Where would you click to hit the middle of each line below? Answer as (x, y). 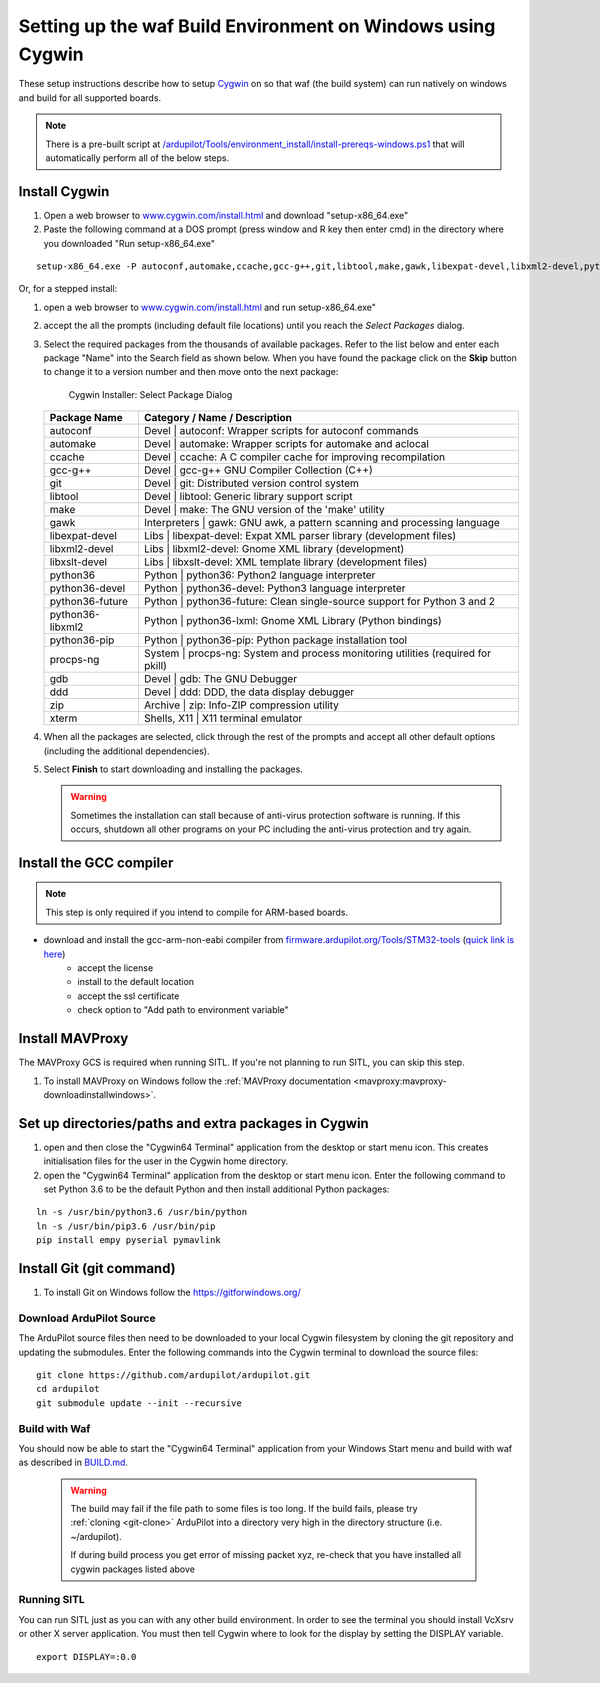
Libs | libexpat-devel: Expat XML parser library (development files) (300, 536)
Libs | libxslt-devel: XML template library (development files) (285, 562)
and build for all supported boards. (90, 97)
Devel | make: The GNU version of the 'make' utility (264, 510)
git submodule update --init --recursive (139, 1403)
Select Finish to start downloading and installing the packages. (173, 769)
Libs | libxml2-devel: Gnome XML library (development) (274, 549)
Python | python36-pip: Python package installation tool (275, 640)
